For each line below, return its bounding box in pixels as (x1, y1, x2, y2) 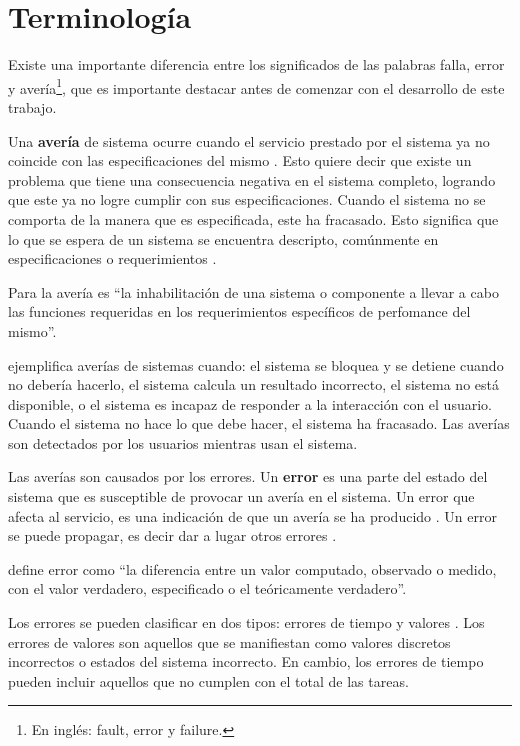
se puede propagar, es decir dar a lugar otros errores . (8, 525, 337, 546)
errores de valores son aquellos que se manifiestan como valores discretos (8, 631, 451, 652)
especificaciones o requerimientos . (8, 248, 217, 269)
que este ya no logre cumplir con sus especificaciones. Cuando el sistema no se (8, 189, 486, 210)
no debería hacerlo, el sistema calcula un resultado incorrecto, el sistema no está (8, 374, 499, 395)
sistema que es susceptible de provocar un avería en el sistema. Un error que (8, 486, 475, 507)
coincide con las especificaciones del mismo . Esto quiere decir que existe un (8, 150, 472, 171)
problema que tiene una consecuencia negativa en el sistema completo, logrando (8, 169, 496, 190)
